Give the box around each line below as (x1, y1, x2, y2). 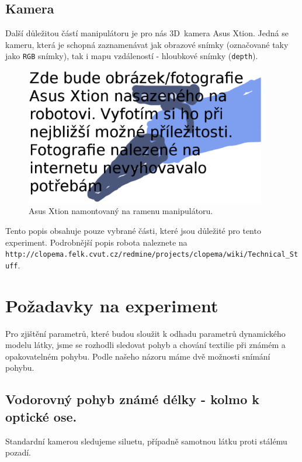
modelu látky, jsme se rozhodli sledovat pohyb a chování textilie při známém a (5, 339, 286, 351)
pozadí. (5, 446, 31, 458)
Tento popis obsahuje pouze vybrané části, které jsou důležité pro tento (5, 225, 261, 236)
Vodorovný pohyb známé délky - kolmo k (5, 390, 259, 408)
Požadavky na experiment (5, 293, 218, 317)
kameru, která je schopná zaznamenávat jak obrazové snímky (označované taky (5, 38, 289, 50)
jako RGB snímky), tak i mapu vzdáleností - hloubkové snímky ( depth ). (5, 50, 258, 62)
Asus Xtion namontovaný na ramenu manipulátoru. (29, 205, 213, 217)
